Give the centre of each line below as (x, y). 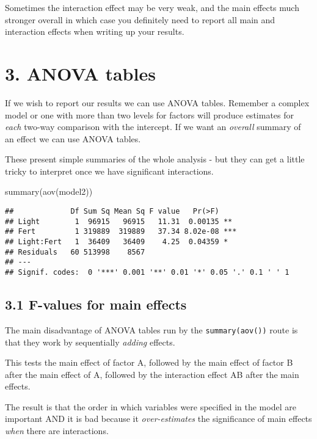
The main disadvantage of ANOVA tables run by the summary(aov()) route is (151, 329)
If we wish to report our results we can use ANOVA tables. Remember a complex (157, 102)
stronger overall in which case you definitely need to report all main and (140, 19)
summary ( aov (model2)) (49, 191)
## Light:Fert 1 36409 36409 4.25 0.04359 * (117, 242)
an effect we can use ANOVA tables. (73, 138)
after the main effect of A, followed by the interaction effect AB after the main (152, 374)
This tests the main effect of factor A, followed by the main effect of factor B (149, 362)
